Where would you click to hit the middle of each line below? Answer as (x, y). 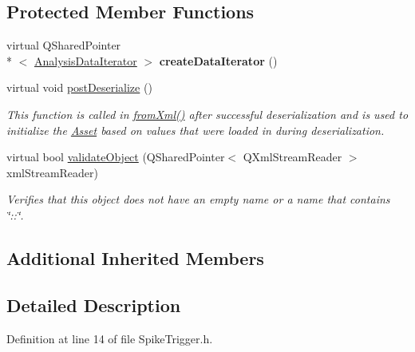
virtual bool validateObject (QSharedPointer (116, 157)
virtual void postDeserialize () (79, 87)
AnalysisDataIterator (86, 60)
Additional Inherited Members (135, 257)
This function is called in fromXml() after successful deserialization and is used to (207, 114)
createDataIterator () (218, 60)
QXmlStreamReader (292, 157)
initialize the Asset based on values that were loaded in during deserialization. (196, 130)
